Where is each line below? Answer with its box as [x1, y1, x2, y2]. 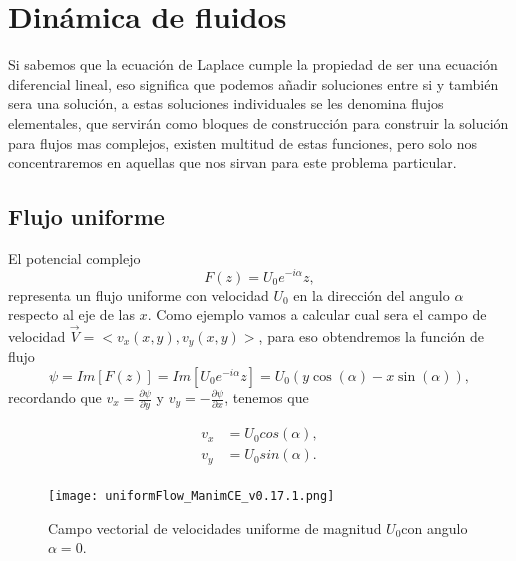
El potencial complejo [8, 247, 141, 268]
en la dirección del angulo [293, 284, 450, 305]
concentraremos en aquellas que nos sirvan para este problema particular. [8, 152, 457, 173]
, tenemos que [224, 387, 309, 408]
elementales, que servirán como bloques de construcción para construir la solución [8, 112, 509, 133]
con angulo [401, 517, 468, 538]
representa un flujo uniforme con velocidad [8, 284, 269, 305]
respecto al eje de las [8, 304, 135, 325]
